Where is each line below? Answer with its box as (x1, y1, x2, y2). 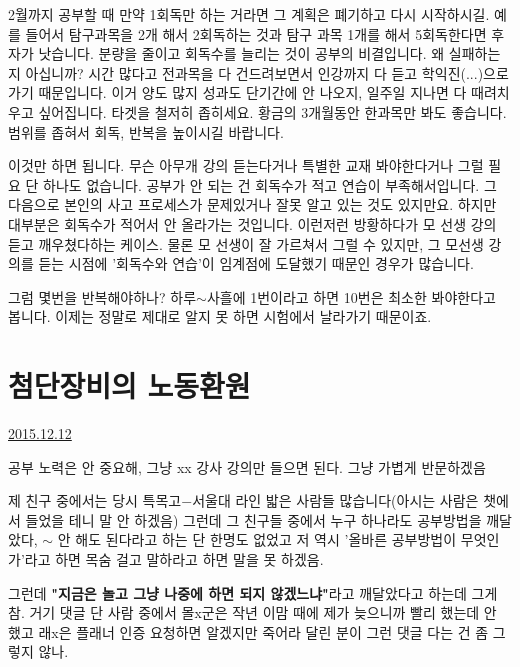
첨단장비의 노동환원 (8, 365, 251, 406)
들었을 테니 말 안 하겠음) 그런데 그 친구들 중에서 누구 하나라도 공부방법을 (25, 509, 482, 530)
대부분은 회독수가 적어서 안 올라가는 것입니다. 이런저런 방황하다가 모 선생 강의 (8, 213, 497, 234)
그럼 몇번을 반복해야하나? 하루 (8, 286, 197, 307)
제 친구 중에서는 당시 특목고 (8, 490, 182, 511)
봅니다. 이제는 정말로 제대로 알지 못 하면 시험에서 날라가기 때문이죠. (8, 306, 432, 327)
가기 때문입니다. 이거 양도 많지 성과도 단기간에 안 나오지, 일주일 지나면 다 (8, 82, 467, 103)
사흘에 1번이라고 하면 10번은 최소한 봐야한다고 (206, 286, 496, 307)
